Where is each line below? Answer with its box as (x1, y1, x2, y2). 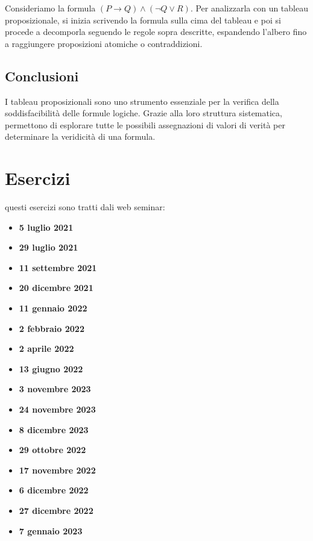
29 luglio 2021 (19, 241, 78, 254)
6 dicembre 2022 (19, 484, 89, 496)
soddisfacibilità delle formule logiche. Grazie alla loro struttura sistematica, (5, 107, 282, 119)
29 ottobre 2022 (19, 443, 86, 456)
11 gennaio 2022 (19, 302, 87, 314)
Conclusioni (5, 66, 79, 85)
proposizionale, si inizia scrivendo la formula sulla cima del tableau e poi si (5, 13, 281, 26)
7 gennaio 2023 (19, 524, 83, 537)
